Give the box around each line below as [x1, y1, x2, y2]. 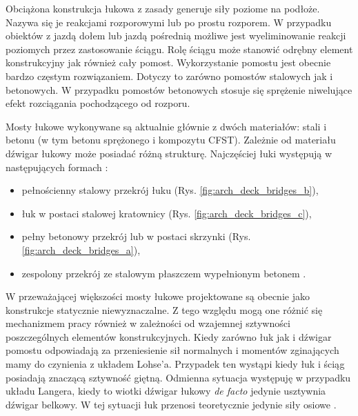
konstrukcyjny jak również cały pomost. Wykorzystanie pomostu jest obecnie [6, 55, 331, 70]
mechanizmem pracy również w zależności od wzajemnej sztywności [6, 316, 290, 330]
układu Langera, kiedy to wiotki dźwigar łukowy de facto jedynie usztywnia [6, 384, 326, 398]
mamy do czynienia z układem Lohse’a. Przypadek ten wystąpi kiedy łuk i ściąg [6, 357, 345, 371]
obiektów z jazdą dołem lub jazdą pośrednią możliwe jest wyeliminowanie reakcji [6, 28, 346, 43]
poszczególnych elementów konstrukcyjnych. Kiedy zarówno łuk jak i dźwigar [6, 329, 332, 344]
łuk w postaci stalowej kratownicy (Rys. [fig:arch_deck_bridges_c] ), [21, 206, 312, 220]
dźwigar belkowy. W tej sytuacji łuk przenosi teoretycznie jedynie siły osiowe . [6, 397, 337, 411]
